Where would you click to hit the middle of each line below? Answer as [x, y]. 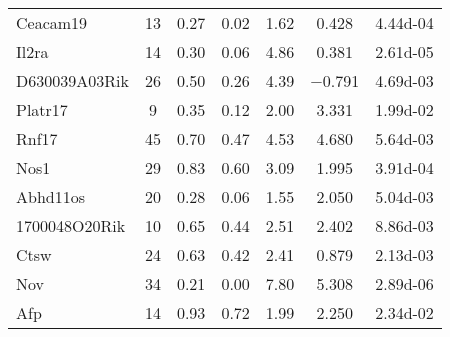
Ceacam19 [52, 22]
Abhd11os [50, 196]
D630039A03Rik [72, 80]
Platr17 [42, 109]
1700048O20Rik [71, 225]
